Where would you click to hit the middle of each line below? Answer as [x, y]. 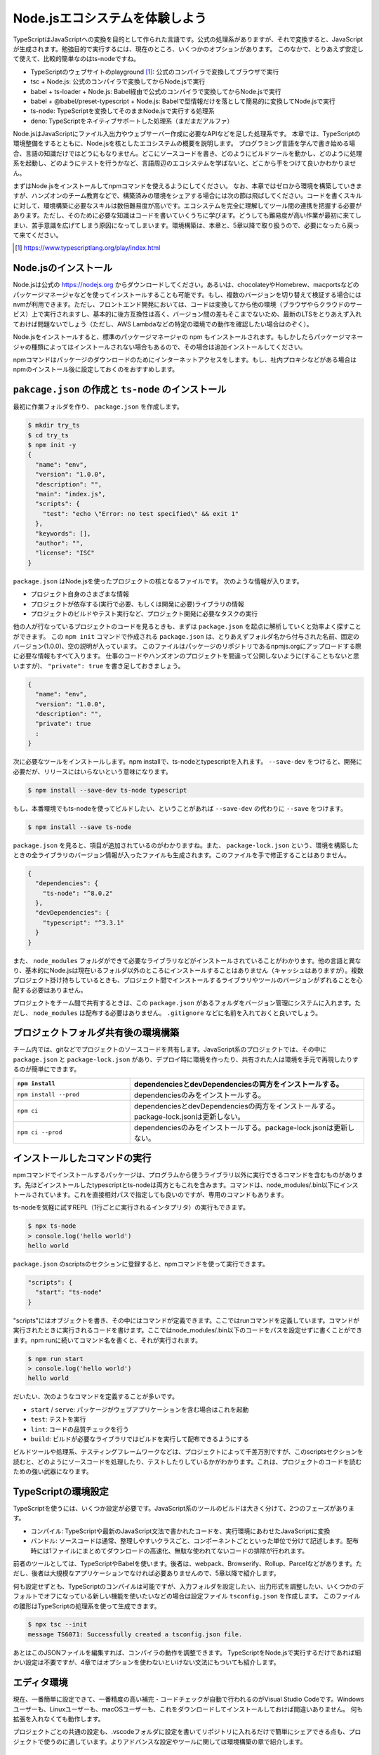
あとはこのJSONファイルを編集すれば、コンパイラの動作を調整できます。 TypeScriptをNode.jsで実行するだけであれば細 [187, 1653]
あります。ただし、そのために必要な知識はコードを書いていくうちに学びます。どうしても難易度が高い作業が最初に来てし [187, 216]
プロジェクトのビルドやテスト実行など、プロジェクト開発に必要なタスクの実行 [144, 614]
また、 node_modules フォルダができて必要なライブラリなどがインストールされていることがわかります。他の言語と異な [187, 960]
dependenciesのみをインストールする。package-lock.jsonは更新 [241, 1127]
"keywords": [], [63, 533]
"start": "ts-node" [69, 1292]
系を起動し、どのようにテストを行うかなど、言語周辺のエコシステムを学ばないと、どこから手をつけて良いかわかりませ [185, 163]
